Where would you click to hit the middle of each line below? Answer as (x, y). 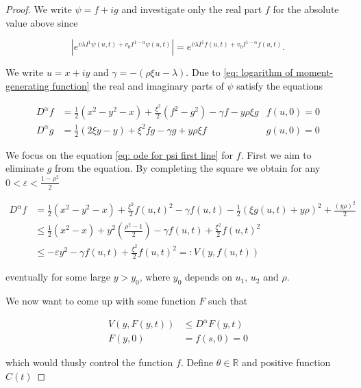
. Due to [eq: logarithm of (239, 72)
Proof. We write (39, 9)
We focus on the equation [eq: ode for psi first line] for (120, 154)
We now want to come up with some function (101, 300)
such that (228, 300)
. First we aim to (276, 154)
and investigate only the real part (192, 9)
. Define (197, 362)
